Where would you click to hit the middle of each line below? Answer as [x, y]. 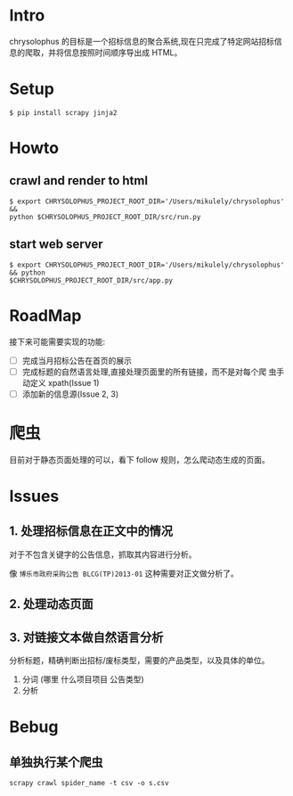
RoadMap [45, 315]
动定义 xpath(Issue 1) [61, 382]
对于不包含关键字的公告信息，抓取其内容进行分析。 [103, 554]
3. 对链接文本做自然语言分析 [86, 637]
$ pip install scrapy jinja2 [63, 112]
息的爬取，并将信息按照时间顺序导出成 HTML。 [96, 52]
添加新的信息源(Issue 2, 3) [70, 394]
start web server [57, 245]
